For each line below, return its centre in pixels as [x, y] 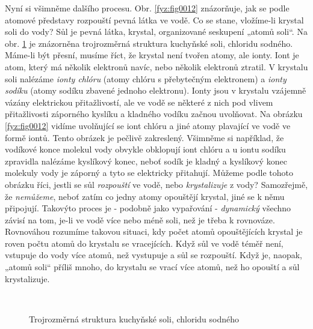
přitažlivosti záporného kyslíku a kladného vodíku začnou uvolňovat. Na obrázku [154, 114]
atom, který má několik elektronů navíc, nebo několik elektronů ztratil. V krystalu [156, 66]
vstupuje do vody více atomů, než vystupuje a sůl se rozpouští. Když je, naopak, [153, 255]
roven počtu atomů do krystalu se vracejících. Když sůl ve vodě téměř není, [144, 243]
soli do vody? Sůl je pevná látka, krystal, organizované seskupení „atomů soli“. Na [156, 32]
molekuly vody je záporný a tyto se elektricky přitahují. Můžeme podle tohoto [149, 173]
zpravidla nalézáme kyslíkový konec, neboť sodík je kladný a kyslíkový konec [146, 161]
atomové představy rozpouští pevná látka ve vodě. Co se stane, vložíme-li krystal [154, 20]
